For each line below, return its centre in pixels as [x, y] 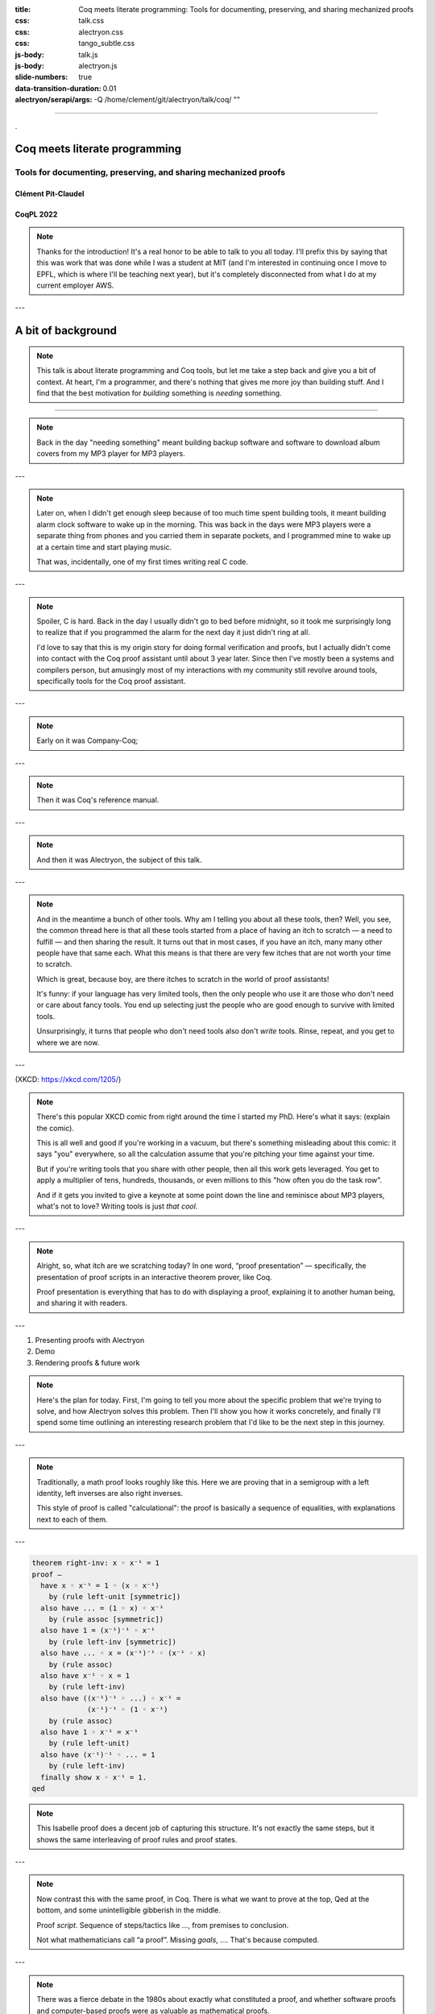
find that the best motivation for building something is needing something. [159, 393]
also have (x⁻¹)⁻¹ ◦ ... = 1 [98, 1755]
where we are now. [68, 1042]
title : [23, 9]
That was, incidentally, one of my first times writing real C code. [143, 562]
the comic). [55, 1128]
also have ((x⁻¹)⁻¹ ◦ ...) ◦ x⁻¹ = [111, 1698]
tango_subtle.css [107, 44]
